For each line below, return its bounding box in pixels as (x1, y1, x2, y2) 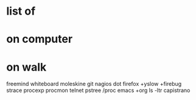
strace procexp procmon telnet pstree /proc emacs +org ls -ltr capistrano (6, 87, 191, 94)
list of (6, 4, 36, 18)
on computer (6, 32, 73, 46)
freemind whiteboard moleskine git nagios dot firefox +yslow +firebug (6, 80, 182, 88)
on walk (6, 60, 47, 74)
